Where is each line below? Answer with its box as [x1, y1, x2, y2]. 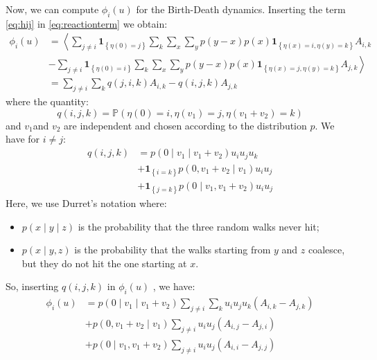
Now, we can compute [6, 2, 99, 16]
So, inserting [6, 279, 59, 294]
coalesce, [308, 242, 345, 257]
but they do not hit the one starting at [21, 255, 187, 270]
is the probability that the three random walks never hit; [78, 219, 319, 233]
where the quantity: [6, 94, 89, 109]
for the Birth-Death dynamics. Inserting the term [136, 2, 346, 16]
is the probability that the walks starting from [74, 242, 271, 257]
